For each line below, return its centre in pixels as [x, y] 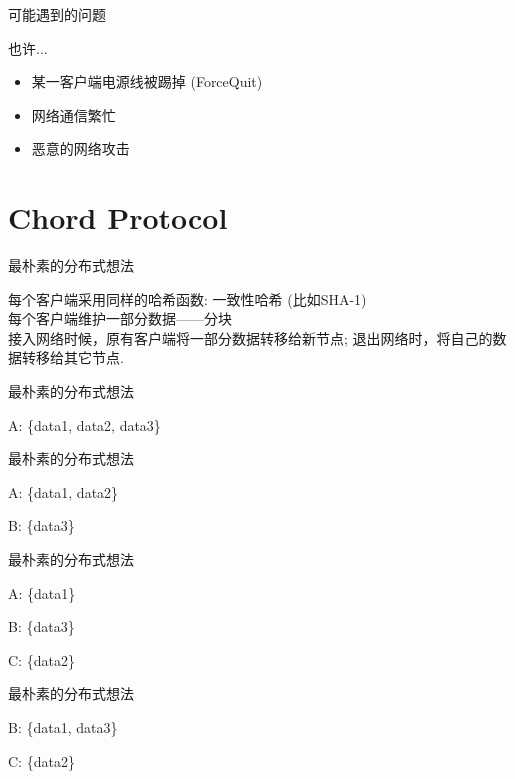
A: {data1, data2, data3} [84, 424]
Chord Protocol [118, 217]
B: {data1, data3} [63, 727]
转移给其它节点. [72, 357]
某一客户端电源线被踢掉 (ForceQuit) [147, 81]
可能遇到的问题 [57, 14]
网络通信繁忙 [73, 114]
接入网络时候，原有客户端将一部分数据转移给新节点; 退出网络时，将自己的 [250, 337]
